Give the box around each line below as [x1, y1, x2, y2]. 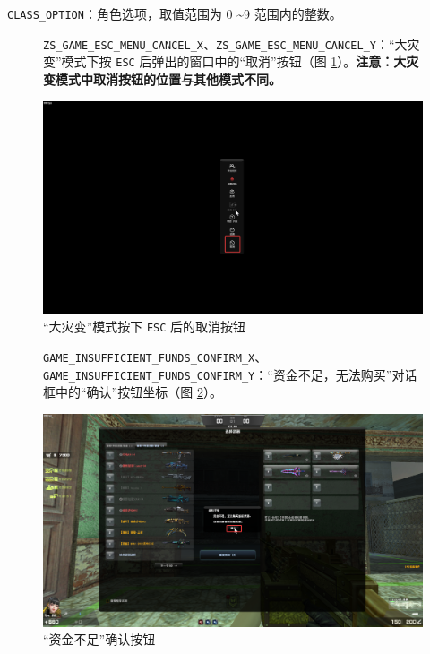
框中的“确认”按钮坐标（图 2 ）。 [43, 383, 222, 401]
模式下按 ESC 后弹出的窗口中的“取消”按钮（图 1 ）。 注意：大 [61, 52, 407, 71]
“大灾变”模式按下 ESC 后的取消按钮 [43, 317, 246, 336]
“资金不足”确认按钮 [43, 630, 156, 649]
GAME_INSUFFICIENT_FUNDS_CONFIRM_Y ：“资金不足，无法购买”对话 [43, 365, 417, 383]
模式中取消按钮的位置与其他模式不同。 [55, 69, 281, 88]
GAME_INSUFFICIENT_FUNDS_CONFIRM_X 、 [43, 347, 268, 366]
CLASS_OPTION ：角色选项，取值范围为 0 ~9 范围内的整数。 [7, 4, 342, 22]
